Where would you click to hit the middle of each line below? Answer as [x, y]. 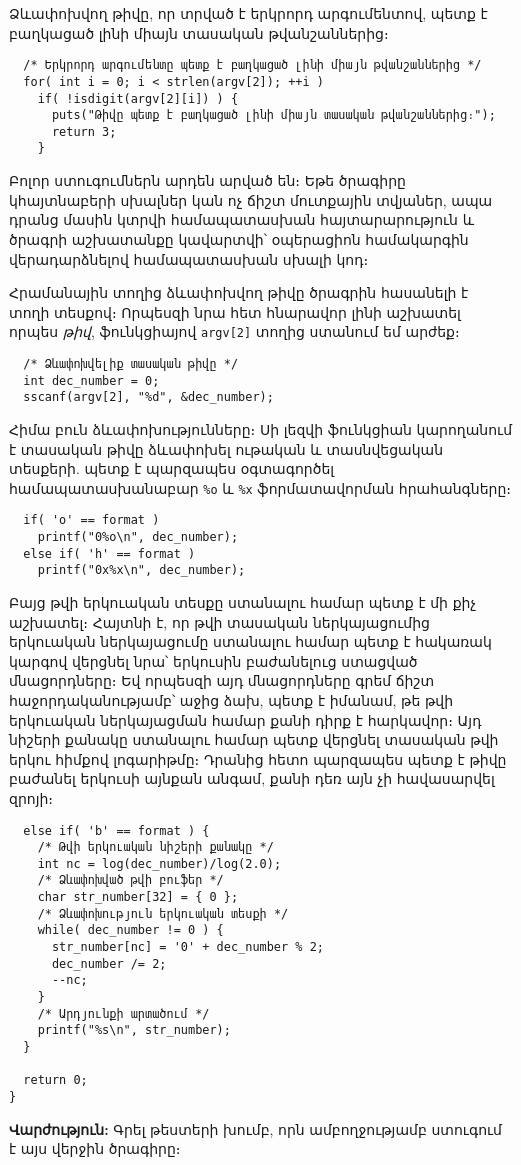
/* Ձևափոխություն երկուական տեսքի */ [163, 913]
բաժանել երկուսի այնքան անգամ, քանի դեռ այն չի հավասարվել [252, 778]
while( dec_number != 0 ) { [130, 930]
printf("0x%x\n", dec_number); [141, 570]
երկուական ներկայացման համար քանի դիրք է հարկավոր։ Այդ [245, 719]
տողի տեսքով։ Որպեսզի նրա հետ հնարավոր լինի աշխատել [235, 311]
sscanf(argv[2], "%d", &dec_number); [148, 397]
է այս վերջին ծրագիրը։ [95, 1148]
